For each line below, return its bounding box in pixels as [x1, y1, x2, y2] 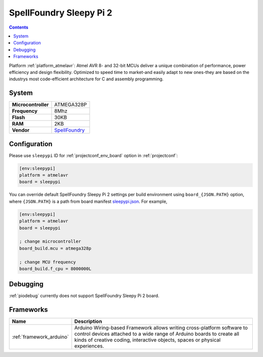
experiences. [74, 343, 104, 350]
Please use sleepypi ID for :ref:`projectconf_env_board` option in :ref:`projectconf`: [9, 152, 178, 158]
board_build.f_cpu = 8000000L [19, 266, 92, 271]
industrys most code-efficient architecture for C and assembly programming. [9, 76, 164, 82]
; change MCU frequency [19, 259, 76, 265]
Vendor [12, 127, 30, 134]
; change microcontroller [19, 239, 81, 244]
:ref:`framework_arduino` [12, 334, 69, 340]
